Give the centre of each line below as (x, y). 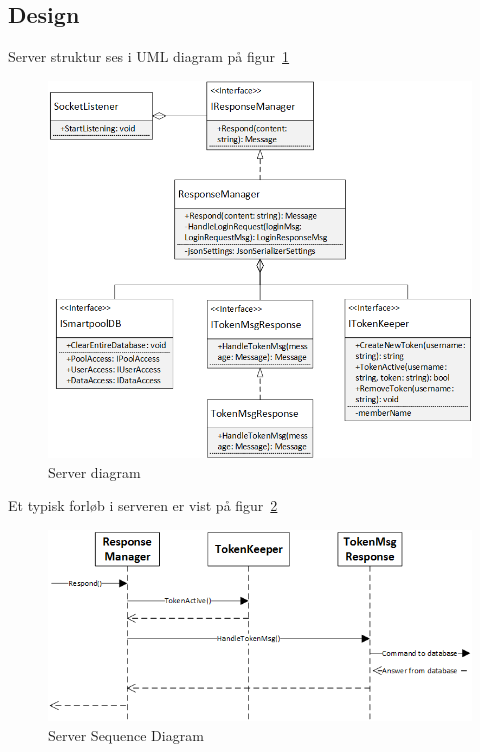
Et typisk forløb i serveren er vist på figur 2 (143, 505)
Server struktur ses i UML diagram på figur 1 (149, 56)
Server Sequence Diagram (126, 734)
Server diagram (94, 471)
